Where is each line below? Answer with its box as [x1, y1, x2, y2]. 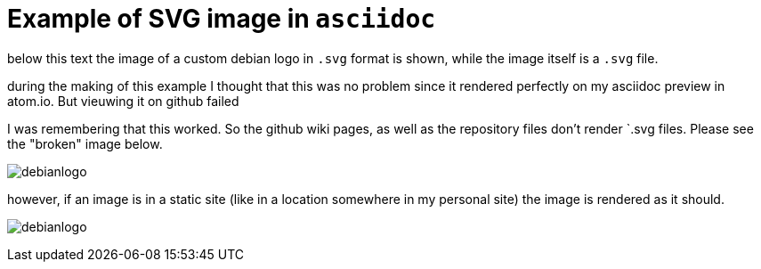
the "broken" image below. [7, 135, 163, 151]
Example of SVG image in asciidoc [7, 4, 436, 34]
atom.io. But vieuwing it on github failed [7, 93, 239, 109]
